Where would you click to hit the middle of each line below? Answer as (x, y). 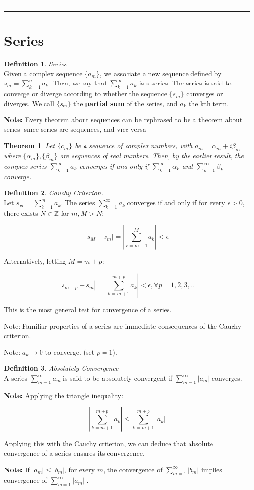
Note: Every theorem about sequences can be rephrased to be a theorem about (123, 119)
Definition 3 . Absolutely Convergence (61, 368)
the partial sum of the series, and (126, 103)
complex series (25, 166)
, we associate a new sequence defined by (160, 73)
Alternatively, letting (35, 261)
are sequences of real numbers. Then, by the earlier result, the (152, 156)
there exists (21, 213)
